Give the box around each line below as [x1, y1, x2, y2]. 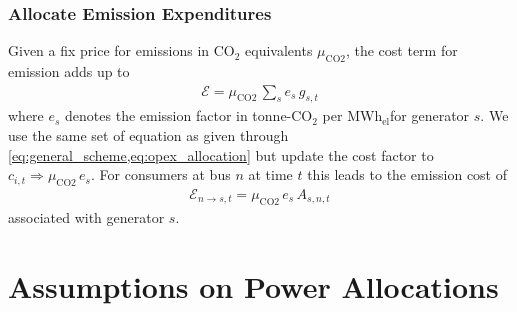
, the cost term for [345, 40, 458, 61]
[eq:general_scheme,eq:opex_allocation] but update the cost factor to [8, 144, 434, 165]
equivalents [245, 40, 313, 61]
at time [248, 164, 293, 185]
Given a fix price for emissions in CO [8, 40, 235, 61]
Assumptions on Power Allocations [8, 265, 499, 306]
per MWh [322, 105, 383, 126]
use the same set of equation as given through [8, 125, 289, 146]
